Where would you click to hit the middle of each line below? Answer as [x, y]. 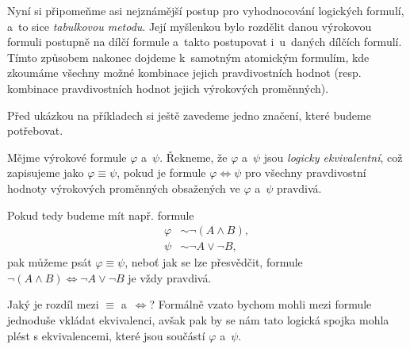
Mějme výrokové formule [67, 157]
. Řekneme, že [194, 157]
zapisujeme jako [46, 173]
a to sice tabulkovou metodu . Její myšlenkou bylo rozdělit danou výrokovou [190, 26]
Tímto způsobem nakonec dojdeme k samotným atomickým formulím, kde [188, 57]
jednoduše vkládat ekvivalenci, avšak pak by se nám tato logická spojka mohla [198, 319]
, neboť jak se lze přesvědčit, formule [214, 262]
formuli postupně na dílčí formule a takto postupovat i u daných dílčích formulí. [205, 42]
